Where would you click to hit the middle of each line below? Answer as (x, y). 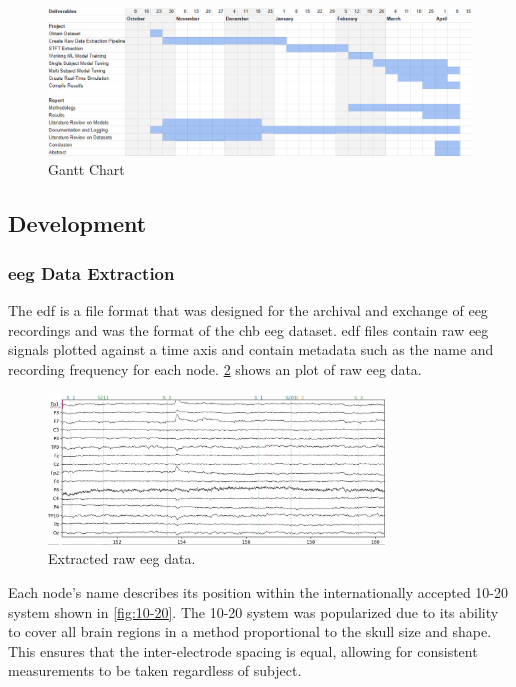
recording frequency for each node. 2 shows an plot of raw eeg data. (215, 368)
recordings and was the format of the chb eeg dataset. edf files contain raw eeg (248, 329)
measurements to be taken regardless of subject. (155, 670)
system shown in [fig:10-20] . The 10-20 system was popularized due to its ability (253, 611)
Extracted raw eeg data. (122, 558)
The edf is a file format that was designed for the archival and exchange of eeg (248, 310)
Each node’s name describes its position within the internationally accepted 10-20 (258, 591)
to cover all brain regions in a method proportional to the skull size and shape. (250, 631)
